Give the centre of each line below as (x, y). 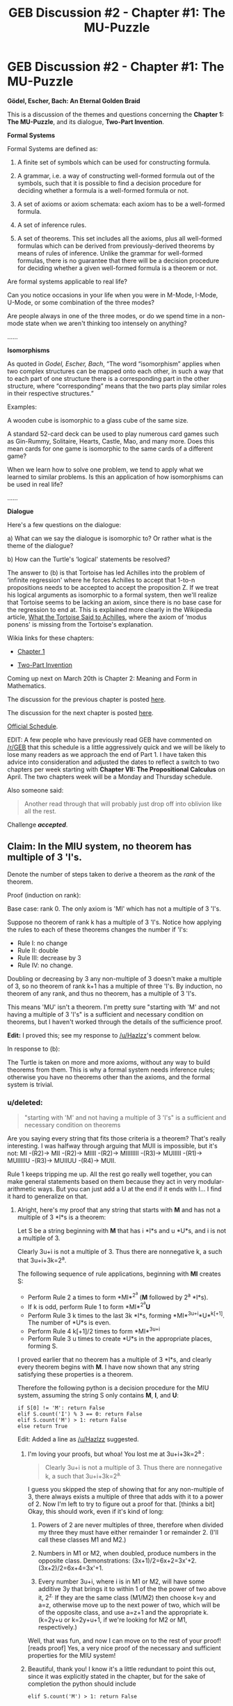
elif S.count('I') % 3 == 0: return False (80, 1414)
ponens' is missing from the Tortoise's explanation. (80, 624)
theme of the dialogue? (40, 545)
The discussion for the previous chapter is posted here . (87, 699)
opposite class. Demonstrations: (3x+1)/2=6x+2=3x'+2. (117, 1560)
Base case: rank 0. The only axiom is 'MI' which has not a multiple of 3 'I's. (114, 908)
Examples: (22, 407)
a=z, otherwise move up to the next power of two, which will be (129, 1605)
